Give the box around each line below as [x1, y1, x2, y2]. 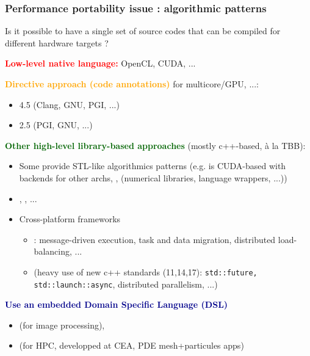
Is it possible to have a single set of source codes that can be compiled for [5, 24, 281, 37]
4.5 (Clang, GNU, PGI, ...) [19, 98, 120, 111]
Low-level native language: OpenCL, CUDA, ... [5, 57, 196, 70]
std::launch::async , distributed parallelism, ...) [34, 277, 218, 290]
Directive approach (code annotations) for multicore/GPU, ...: [5, 78, 259, 90]
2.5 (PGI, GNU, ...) [19, 118, 93, 131]
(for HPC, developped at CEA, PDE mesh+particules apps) [19, 339, 244, 352]
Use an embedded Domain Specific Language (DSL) [5, 298, 228, 311]
